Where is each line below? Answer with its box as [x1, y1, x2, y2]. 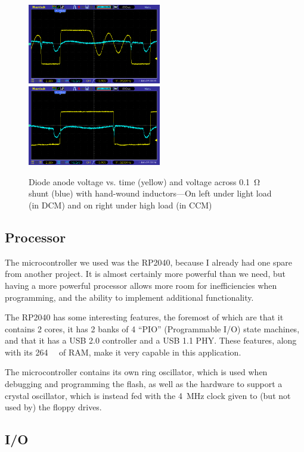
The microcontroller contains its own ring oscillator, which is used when [5, 366, 268, 378]
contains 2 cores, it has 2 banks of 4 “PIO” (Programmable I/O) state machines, [5, 322, 300, 335]
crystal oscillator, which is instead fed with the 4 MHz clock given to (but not [5, 389, 291, 401]
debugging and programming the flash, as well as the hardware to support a [5, 378, 283, 390]
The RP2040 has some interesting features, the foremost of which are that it [5, 311, 284, 323]
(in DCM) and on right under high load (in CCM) [29, 198, 212, 211]
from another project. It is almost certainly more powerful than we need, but [5, 267, 286, 280]
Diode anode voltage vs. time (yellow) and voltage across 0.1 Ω [29, 175, 260, 188]
